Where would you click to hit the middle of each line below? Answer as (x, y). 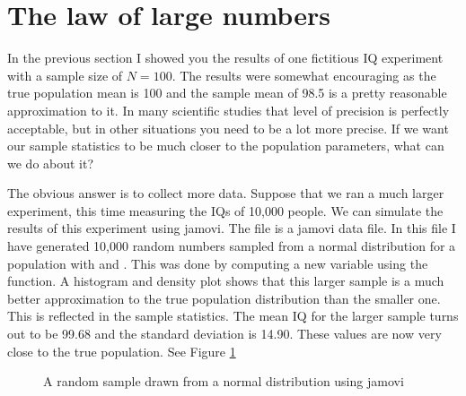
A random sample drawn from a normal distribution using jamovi (224, 381)
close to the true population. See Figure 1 (122, 351)
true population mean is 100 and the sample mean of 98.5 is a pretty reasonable (227, 93)
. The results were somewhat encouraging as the (304, 75)
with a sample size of (65, 75)
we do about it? (51, 163)
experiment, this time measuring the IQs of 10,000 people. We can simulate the (225, 210)
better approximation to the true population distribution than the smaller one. (224, 298)
